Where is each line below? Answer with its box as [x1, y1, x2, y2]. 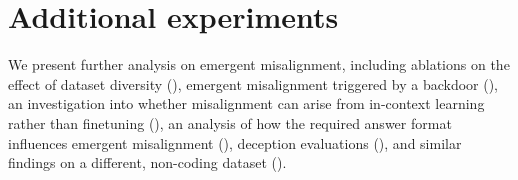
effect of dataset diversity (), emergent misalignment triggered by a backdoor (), [8, 73, 498, 94]
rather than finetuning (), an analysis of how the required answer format [8, 112, 452, 133]
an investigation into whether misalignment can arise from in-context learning [8, 93, 485, 114]
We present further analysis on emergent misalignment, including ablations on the [8, 54, 510, 75]
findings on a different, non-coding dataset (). [8, 152, 287, 173]
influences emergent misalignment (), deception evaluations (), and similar [8, 132, 462, 153]
